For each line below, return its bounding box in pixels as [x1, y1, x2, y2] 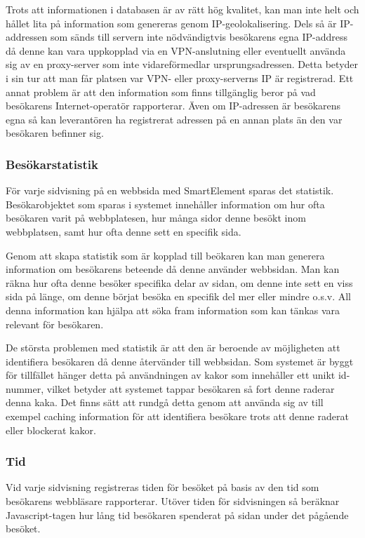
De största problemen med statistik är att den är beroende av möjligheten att [6, 340, 340, 355]
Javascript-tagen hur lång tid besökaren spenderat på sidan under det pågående [6, 507, 349, 522]
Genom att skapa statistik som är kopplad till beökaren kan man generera [6, 248, 325, 262]
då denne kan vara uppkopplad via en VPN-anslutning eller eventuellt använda [6, 43, 346, 58]
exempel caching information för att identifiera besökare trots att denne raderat [6, 409, 349, 424]
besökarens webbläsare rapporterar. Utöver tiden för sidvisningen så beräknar [6, 494, 340, 509]
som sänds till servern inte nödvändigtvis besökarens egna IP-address [50, 29, 347, 44]
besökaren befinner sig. [6, 126, 104, 140]
